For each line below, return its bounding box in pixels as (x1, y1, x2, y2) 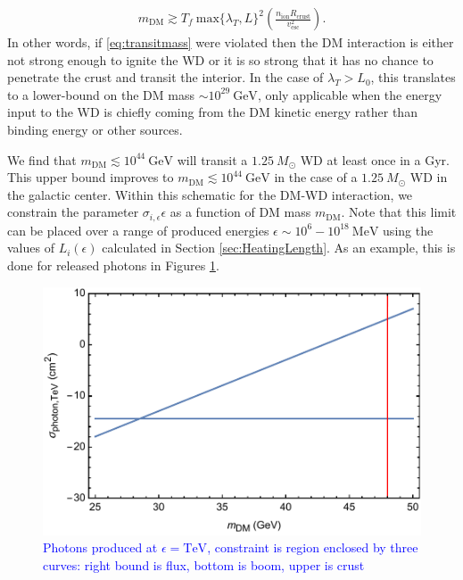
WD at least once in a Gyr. (300, 150, 450, 169)
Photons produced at (43, 538, 158, 557)
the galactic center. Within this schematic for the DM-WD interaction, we (7, 185, 413, 203)
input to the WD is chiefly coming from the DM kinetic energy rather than (7, 103, 418, 121)
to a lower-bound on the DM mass (7, 85, 194, 104)
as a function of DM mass (169, 203, 311, 221)
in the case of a (274, 168, 358, 186)
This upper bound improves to (7, 168, 174, 186)
